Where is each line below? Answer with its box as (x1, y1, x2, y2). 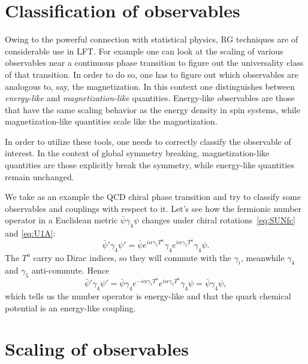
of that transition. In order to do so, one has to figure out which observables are (5, 68, 298, 80)
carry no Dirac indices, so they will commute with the (33, 251, 231, 263)
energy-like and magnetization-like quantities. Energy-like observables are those (5, 92, 295, 104)
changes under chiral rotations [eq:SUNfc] (141, 214, 295, 226)
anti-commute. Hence (31, 264, 110, 277)
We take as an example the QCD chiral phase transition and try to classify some (5, 190, 301, 203)
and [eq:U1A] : (5, 227, 56, 239)
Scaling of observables (5, 336, 189, 361)
